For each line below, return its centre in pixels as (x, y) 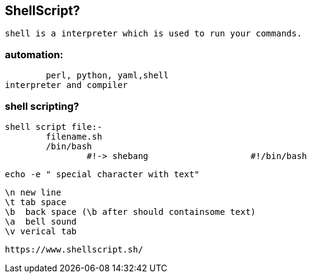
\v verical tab (41, 231)
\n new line (33, 192)
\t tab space (36, 202)
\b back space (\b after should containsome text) (131, 212)
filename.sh (74, 136)
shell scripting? (42, 106)
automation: (34, 54)
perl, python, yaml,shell (107, 76)
